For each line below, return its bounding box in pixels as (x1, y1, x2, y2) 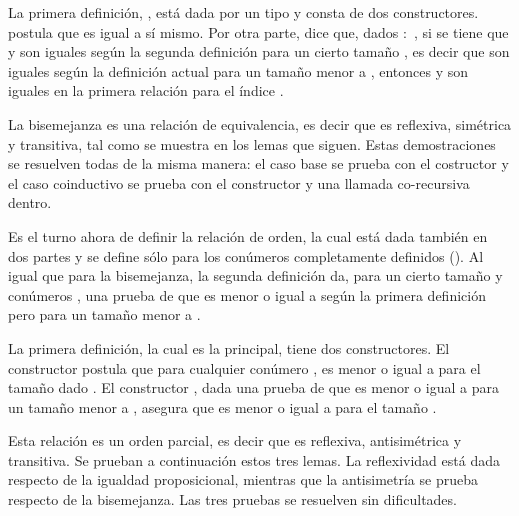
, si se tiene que (413, 21, 509, 42)
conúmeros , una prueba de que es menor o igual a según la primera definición (8, 284, 486, 305)
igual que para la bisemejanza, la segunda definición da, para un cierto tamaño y (8, 265, 503, 286)
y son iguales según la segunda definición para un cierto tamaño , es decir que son (8, 41, 510, 62)
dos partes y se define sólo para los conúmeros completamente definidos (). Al (8, 245, 484, 266)
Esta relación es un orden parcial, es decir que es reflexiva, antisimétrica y (8, 430, 462, 451)
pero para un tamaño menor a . (8, 304, 201, 325)
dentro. (8, 192, 52, 213)
